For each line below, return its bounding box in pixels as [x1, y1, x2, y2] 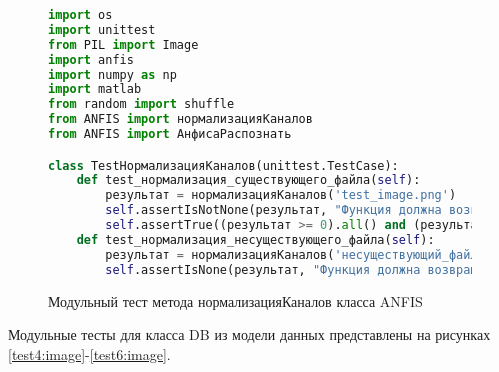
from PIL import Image [48, 37, 199, 52]
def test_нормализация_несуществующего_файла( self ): [76, 232, 435, 247]
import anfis [48, 52, 134, 67]
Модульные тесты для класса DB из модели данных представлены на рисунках [8, 324, 491, 345]
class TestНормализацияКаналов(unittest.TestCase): [48, 158, 399, 173]
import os [48, 8, 113, 22]
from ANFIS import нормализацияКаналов [48, 112, 313, 127]
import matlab [48, 82, 142, 97]
